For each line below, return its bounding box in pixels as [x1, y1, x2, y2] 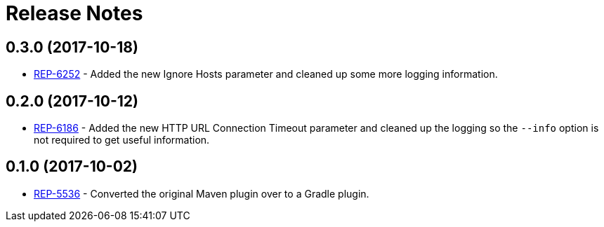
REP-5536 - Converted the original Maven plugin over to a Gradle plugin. [34, 187, 369, 200]
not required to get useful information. [34, 134, 210, 146]
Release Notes [6, 1, 143, 25]
